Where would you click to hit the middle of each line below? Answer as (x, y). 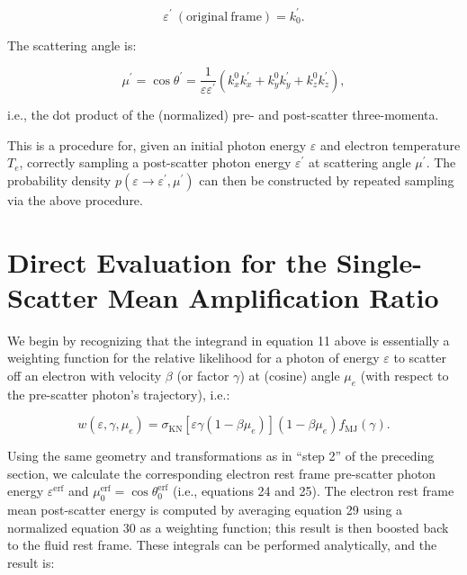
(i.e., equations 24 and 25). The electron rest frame (313, 491)
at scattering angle (360, 162)
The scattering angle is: (72, 45)
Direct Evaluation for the (167, 261)
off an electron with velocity (85, 375)
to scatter (420, 358)
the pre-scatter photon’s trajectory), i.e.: (119, 394)
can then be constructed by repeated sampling (327, 180)
